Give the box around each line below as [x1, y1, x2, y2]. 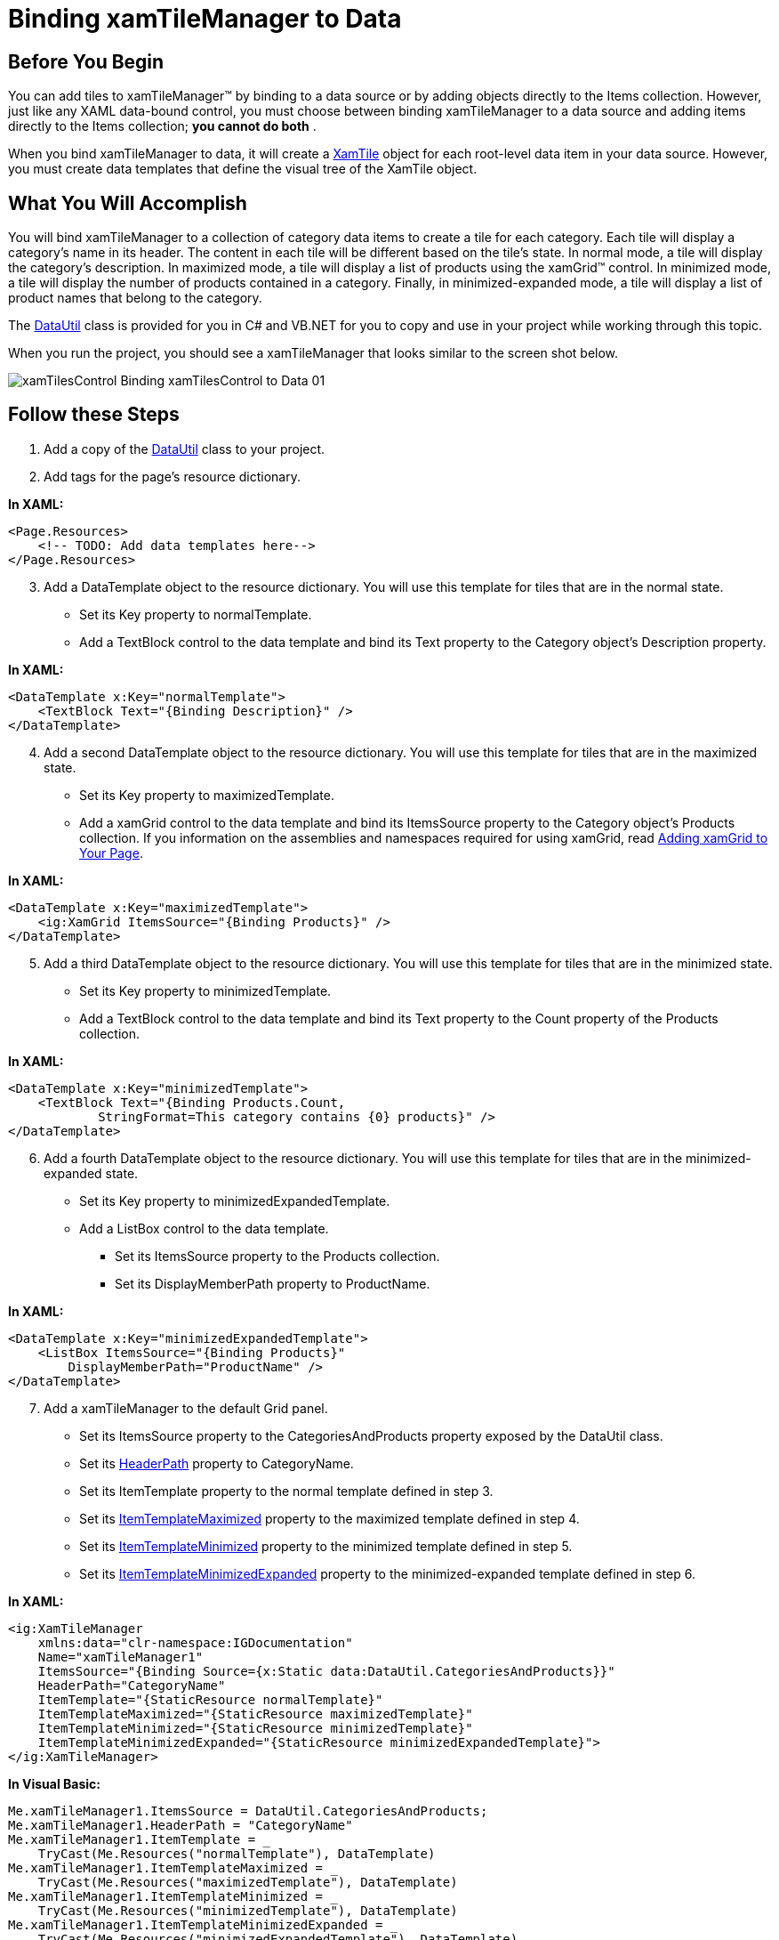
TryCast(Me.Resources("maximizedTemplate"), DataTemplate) [37, 1874, 458, 1889]
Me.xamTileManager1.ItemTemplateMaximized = [8, 1860, 324, 1875]
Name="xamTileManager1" [37, 1649, 204, 1664]
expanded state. [44, 1165, 139, 1181]
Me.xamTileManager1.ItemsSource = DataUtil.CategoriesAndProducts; [8, 1803, 488, 1818]
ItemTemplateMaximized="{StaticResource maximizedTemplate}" [37, 1706, 473, 1721]
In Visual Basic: [8, 1775, 100, 1791]
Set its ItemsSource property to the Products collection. [115, 1248, 440, 1264]
